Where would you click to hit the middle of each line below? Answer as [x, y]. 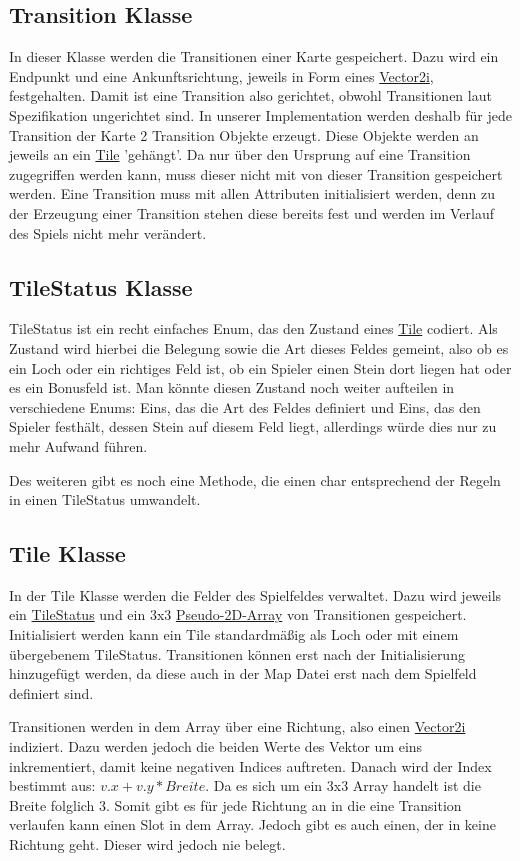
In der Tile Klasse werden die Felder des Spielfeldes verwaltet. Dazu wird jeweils [255, 594]
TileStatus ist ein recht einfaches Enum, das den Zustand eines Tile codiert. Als [253, 328]
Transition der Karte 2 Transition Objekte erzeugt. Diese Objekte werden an [244, 134]
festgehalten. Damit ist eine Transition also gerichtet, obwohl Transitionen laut [250, 95]
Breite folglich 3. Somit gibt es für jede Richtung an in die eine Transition [235, 804]
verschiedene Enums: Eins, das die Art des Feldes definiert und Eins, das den [245, 406]
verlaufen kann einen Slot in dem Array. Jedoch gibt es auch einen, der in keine [252, 824]
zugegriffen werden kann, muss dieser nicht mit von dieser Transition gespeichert [256, 173]
